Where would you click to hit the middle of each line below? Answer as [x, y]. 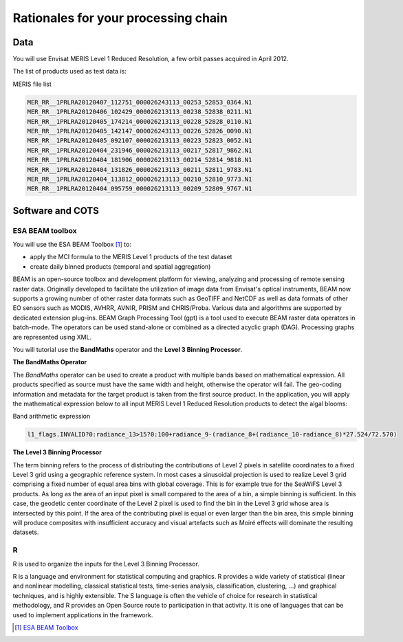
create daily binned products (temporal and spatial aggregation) [120, 266]
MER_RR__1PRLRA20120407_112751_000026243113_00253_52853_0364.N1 [140, 102]
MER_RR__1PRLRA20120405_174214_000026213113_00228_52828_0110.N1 [140, 121]
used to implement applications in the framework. [83, 615]
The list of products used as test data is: [69, 71]
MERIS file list [32, 84]
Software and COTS [56, 211]
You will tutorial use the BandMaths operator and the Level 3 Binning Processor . [128, 350]
